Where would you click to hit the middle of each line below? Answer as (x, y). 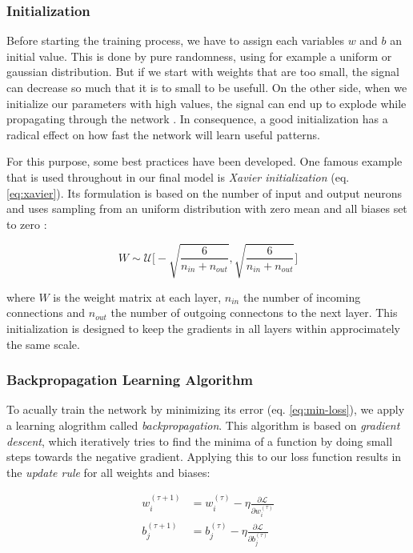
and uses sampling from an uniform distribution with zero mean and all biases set (207, 208)
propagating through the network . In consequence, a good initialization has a (197, 119)
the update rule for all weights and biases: (108, 472)
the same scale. (43, 344)
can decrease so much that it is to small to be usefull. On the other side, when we (207, 87)
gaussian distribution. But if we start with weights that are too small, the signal (203, 72)
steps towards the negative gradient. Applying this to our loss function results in (204, 457)
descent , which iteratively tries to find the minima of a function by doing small (200, 441)
